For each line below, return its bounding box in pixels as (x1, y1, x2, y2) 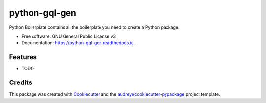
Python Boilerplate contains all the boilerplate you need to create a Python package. (9, 24, 180, 30)
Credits (9, 79, 33, 87)
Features (9, 53, 37, 61)
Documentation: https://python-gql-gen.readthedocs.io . (21, 40, 135, 46)
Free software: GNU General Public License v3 (21, 33, 116, 39)
